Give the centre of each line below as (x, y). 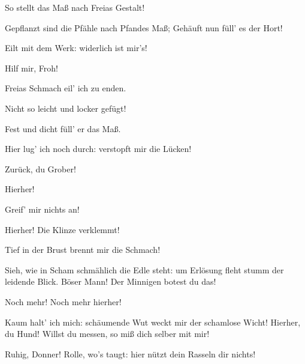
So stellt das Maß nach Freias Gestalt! (75, 7)
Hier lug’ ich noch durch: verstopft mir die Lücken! (98, 149)
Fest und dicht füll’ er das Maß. (63, 128)
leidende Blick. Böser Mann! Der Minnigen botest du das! (111, 281)
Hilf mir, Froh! (31, 68)
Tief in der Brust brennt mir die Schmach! (83, 250)
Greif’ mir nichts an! (42, 209)
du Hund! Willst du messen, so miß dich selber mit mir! (107, 334)
